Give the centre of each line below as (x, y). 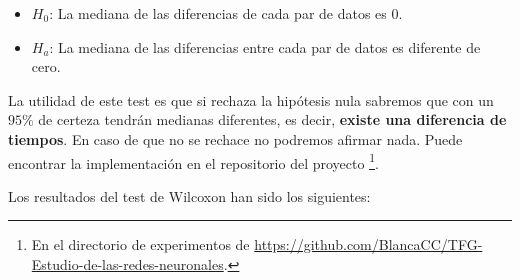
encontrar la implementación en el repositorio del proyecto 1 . (193, 161)
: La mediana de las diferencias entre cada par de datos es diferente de (265, 46)
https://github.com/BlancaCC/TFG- (368, 244)
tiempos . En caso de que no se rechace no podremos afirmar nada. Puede (235, 138)
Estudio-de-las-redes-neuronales (127, 264)
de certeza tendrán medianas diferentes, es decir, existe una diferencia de (272, 119)
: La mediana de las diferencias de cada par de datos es (218, 13)
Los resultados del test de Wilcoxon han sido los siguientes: (189, 195)
